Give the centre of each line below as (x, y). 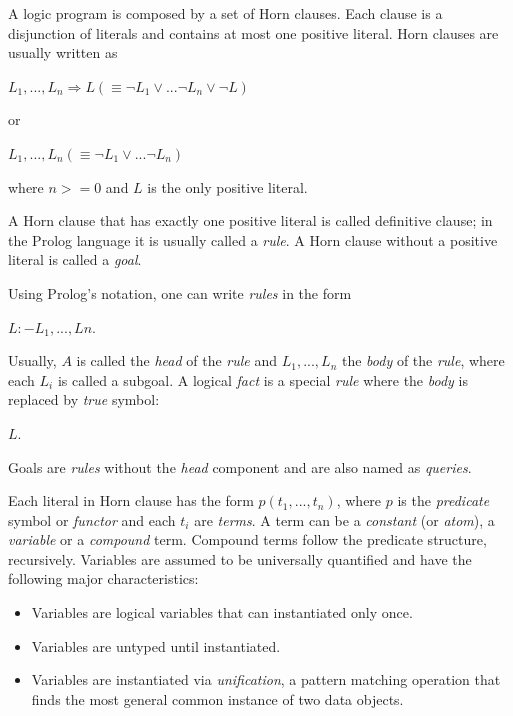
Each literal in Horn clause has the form (131, 500)
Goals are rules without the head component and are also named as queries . (240, 466)
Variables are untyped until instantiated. (156, 645)
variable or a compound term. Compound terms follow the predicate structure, (247, 539)
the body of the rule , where (423, 360)
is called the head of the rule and (176, 360)
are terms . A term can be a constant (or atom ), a (344, 519)
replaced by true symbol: (84, 399)
